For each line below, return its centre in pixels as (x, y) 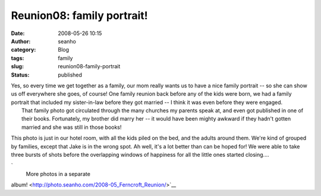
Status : (20, 75)
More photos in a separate (58, 174)
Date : (18, 33)
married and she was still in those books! (72, 127)
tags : (18, 58)
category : (23, 50)
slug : (17, 67)
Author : (21, 41)
